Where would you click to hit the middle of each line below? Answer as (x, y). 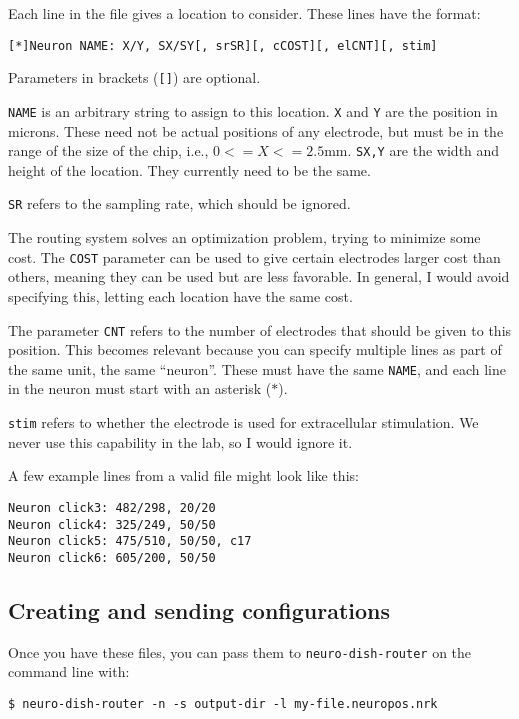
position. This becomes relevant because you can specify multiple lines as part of (255, 349)
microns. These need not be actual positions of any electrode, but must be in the (256, 130)
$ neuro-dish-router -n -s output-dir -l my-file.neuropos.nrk (223, 703)
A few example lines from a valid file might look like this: (183, 475)
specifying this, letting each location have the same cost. (180, 295)
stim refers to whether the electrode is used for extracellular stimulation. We (243, 422)
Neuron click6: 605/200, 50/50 (112, 557)
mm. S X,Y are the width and (412, 150)
